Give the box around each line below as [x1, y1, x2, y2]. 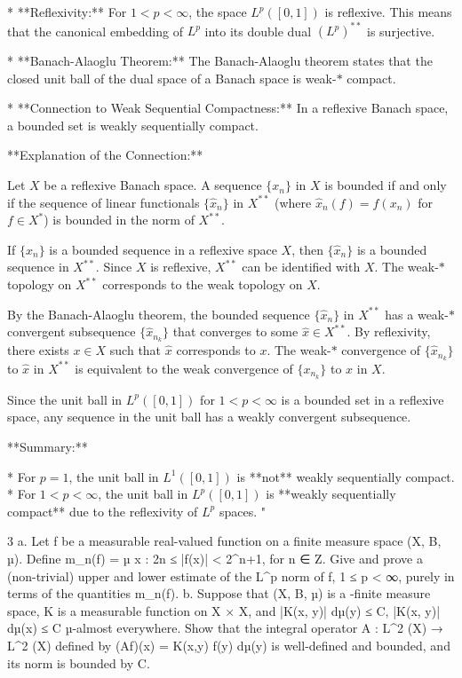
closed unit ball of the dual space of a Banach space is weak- [7, 68, 337, 87]
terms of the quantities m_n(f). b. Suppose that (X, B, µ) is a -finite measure [7, 584, 431, 603]
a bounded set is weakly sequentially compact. [7, 115, 259, 134]
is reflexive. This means [324, 3, 452, 20]
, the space [188, 3, 247, 20]
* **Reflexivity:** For [7, 3, 127, 20]
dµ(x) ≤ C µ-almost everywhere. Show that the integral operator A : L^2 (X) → [7, 619, 443, 637]
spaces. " [219, 501, 266, 520]
